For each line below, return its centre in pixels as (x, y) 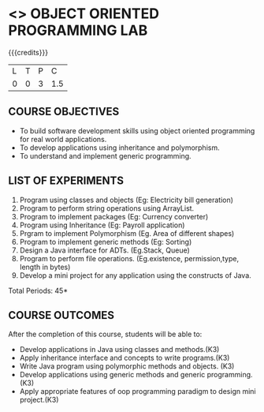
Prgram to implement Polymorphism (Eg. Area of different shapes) (127, 233)
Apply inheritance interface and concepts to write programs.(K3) (125, 358)
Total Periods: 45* (38, 290)
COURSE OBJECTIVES (64, 112)
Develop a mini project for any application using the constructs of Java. (136, 275)
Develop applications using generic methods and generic (112, 375)
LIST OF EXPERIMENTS (66, 181)
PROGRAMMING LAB (78, 30)
